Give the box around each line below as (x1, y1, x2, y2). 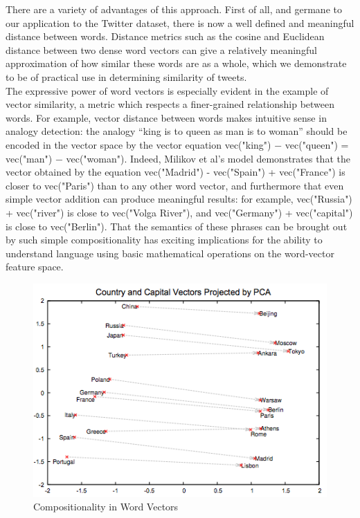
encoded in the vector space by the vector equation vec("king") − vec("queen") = (6, 137, 349, 151)
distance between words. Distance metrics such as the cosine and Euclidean (6, 29, 325, 44)
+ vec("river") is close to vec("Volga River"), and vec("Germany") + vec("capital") (6, 205, 353, 219)
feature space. (6, 259, 64, 274)
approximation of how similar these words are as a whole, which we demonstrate (6, 56, 347, 71)
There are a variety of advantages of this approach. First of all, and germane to (6, 2, 342, 16)
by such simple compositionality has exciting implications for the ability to (6, 232, 323, 247)
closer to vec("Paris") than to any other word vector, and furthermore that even (6, 178, 344, 192)
